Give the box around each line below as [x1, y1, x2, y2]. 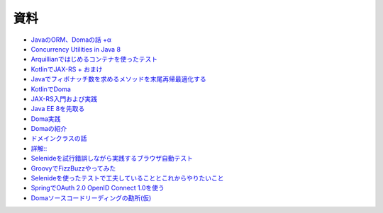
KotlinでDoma [30, 85, 71, 93]
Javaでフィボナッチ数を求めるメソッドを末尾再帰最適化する [30, 75, 207, 84]
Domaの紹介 [30, 125, 67, 133]
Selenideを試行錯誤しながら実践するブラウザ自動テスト [30, 154, 194, 163]
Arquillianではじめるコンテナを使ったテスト [30, 55, 158, 64]
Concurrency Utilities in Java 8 [30, 45, 121, 53]
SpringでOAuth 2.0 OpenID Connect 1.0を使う [30, 184, 165, 192]
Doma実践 [30, 114, 61, 123]
